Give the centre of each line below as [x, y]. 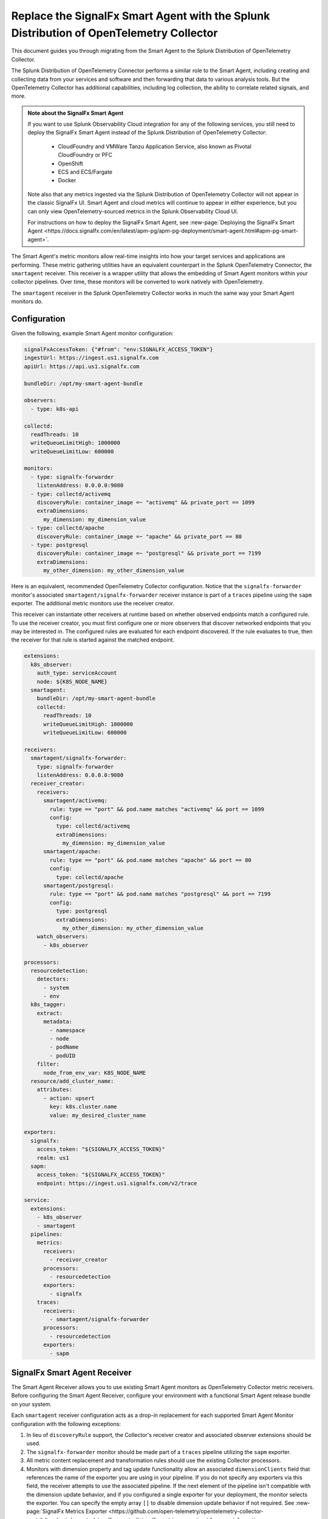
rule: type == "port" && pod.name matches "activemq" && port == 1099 [157, 809]
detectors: [53, 979]
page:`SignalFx [45, 1511]
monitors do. [27, 301]
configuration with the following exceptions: [66, 1424]
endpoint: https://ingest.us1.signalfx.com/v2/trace [117, 1183]
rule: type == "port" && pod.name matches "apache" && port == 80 [151, 860]
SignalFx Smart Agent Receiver [71, 1372]
